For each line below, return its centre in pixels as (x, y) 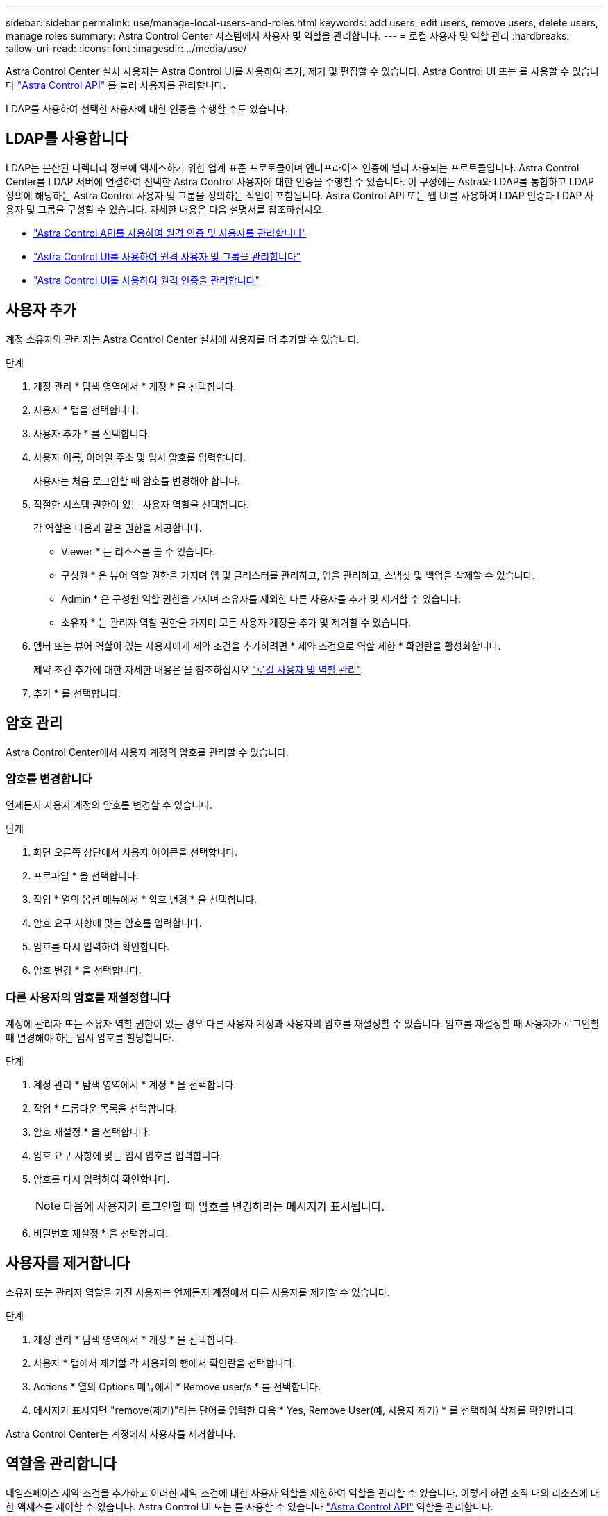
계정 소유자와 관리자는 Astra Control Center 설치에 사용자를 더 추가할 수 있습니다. (183, 339)
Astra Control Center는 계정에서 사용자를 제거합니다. (121, 1433)
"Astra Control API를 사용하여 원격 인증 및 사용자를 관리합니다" (170, 233)
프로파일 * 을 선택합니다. (86, 876)
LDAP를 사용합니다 (67, 139)
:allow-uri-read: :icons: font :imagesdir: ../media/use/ (126, 48)
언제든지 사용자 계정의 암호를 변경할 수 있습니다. (109, 805)
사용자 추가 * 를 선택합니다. (92, 433)
